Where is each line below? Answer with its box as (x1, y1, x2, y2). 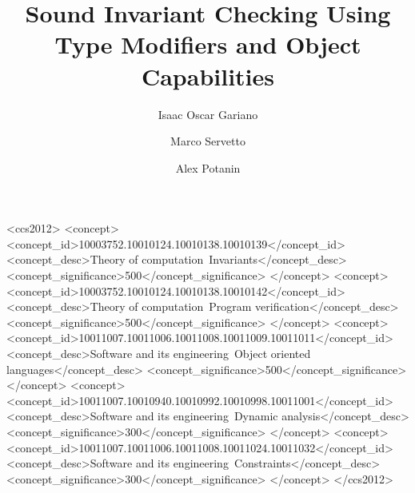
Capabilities (141, 59, 275, 92)
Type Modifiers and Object (54, 28, 361, 61)
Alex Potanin (175, 159, 241, 176)
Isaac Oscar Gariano (158, 105, 258, 122)
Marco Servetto (170, 133, 245, 149)
